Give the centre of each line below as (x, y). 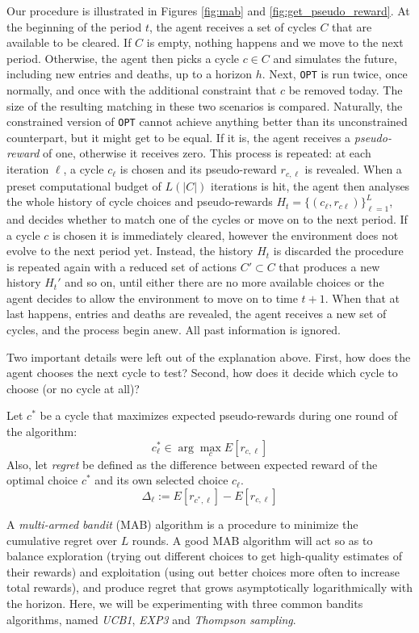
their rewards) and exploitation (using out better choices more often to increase (203, 571)
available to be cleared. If (69, 42)
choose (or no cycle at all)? (73, 388)
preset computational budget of (84, 185)
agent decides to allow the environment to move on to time (152, 298)
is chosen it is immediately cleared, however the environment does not (225, 235)
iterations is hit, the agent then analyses (310, 185)
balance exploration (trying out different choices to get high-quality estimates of (204, 556)
